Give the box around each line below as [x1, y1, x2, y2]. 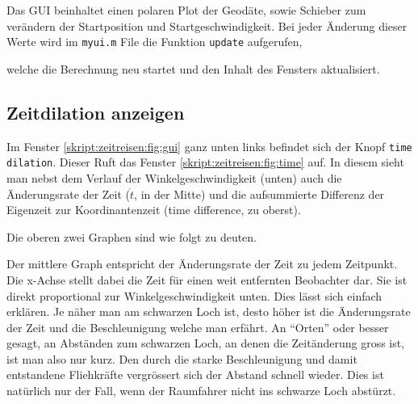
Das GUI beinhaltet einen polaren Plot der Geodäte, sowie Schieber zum [6, 2, 366, 18]
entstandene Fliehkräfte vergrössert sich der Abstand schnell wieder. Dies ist [6, 366, 384, 383]
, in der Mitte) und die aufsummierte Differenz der [134, 185, 385, 202]
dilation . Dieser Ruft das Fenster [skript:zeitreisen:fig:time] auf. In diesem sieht [6, 154, 404, 170]
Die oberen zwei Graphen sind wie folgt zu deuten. [6, 228, 257, 245]
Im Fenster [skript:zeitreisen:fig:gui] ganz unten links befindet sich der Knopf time [6, 137, 412, 154]
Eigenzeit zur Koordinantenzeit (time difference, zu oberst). [6, 201, 301, 218]
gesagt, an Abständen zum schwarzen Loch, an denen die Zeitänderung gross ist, [6, 335, 405, 351]
